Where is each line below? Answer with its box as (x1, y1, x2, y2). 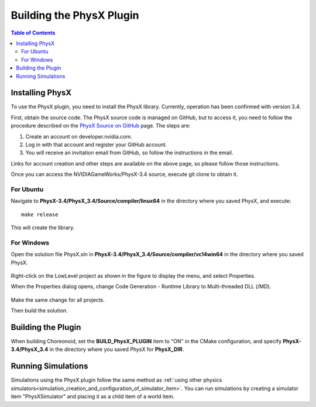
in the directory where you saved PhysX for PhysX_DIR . (49, 346, 184, 353)
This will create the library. (11, 224, 75, 231)
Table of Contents (11, 29, 56, 36)
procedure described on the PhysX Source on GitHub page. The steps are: (11, 122, 191, 129)
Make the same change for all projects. (11, 296, 105, 303)
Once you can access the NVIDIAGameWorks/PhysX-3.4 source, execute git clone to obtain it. (11, 171, 238, 178)
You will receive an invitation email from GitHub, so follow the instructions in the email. (25, 149, 233, 156)
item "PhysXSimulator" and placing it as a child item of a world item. (11, 393, 175, 400)
